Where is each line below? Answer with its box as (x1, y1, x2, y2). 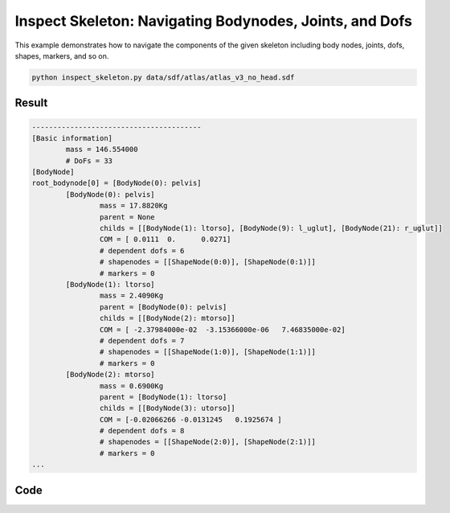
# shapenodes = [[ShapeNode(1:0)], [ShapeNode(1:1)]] (99, 347, 317, 357)
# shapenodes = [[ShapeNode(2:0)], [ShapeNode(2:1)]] (99, 437, 317, 446)
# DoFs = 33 (65, 156, 112, 165)
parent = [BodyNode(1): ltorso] (99, 392, 227, 401)
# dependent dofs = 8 (99, 426, 185, 436)
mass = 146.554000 (65, 145, 138, 154)
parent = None (99, 212, 156, 221)
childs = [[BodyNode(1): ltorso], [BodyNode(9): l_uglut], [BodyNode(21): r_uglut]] (99, 224, 444, 233)
